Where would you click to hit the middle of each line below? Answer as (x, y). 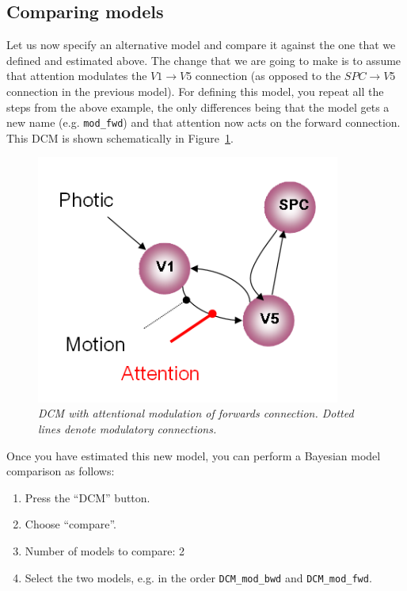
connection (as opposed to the (268, 76)
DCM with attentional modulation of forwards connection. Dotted (196, 413)
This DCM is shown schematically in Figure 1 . (120, 137)
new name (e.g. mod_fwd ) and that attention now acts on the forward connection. (203, 122)
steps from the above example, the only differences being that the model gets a (198, 107)
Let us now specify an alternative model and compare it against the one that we (201, 45)
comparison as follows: (61, 471)
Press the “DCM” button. (87, 497)
